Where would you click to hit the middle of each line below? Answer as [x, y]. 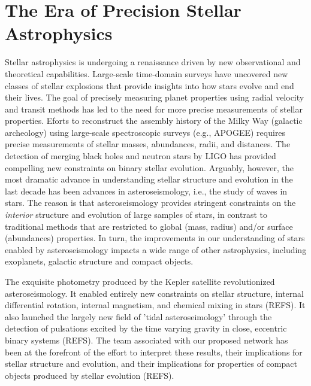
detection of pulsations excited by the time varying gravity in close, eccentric [146, 328]
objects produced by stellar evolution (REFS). [90, 375]
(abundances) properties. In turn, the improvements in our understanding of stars [155, 238]
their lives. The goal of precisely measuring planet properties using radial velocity [155, 97]
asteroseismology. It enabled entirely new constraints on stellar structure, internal [154, 293]
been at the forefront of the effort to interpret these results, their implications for [154, 352]
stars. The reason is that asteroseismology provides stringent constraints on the [150, 203]
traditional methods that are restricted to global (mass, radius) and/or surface [149, 226]
